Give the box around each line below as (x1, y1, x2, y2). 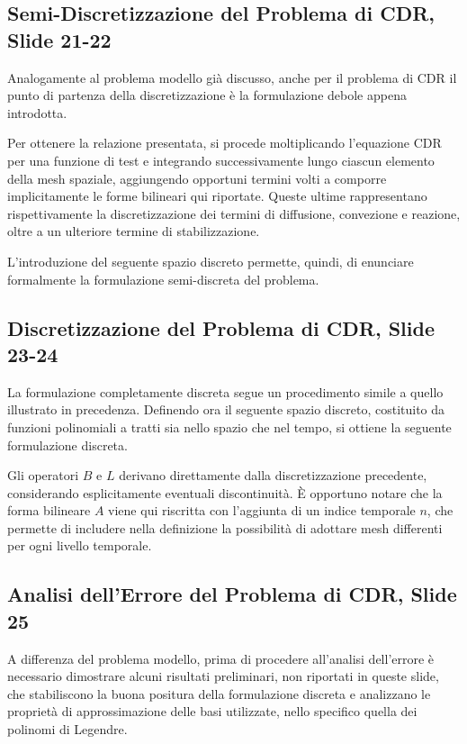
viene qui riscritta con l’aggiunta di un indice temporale (108, 501, 416, 520)
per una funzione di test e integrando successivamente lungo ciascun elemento (7, 150, 435, 169)
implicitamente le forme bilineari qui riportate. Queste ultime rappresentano (7, 186, 427, 205)
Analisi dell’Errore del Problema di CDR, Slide (7, 580, 457, 608)
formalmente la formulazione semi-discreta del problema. (7, 269, 319, 288)
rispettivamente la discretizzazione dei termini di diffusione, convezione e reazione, (7, 204, 461, 222)
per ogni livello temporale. (7, 536, 152, 555)
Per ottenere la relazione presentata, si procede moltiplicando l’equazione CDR (7, 133, 442, 152)
